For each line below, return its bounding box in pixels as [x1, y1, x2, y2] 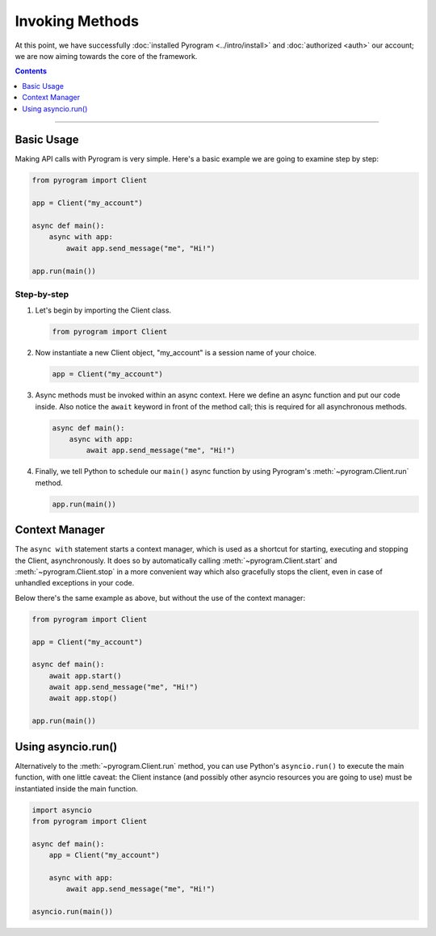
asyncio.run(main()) [31, 907, 113, 917]
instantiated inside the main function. [15, 783, 138, 793]
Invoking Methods [15, 12, 139, 30]
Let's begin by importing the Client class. [35, 305, 172, 315]
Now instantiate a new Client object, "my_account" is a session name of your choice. [35, 348, 317, 358]
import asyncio [31, 805, 92, 815]
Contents [15, 66, 48, 76]
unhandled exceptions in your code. [15, 578, 135, 588]
